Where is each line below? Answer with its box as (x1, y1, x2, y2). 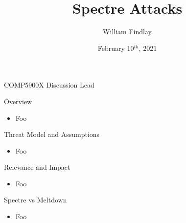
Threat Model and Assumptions (4, 129, 100, 139)
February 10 (97, 43, 134, 53)
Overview (4, 96, 32, 106)
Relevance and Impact (4, 162, 70, 172)
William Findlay (103, 26, 152, 37)
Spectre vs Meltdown (4, 195, 67, 205)
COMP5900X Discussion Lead (4, 80, 94, 90)
